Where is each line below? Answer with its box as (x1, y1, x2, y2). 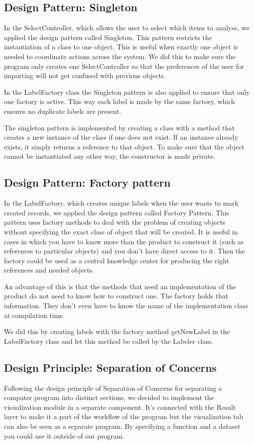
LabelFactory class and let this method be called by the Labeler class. (4, 336, 213, 346)
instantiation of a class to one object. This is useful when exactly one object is (4, 42, 238, 52)
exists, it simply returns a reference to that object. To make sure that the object (4, 141, 245, 151)
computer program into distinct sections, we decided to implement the (4, 392, 214, 402)
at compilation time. (4, 310, 65, 320)
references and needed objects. (4, 265, 94, 275)
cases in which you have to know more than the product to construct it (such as (4, 236, 244, 246)
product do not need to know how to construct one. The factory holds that (4, 291, 229, 301)
